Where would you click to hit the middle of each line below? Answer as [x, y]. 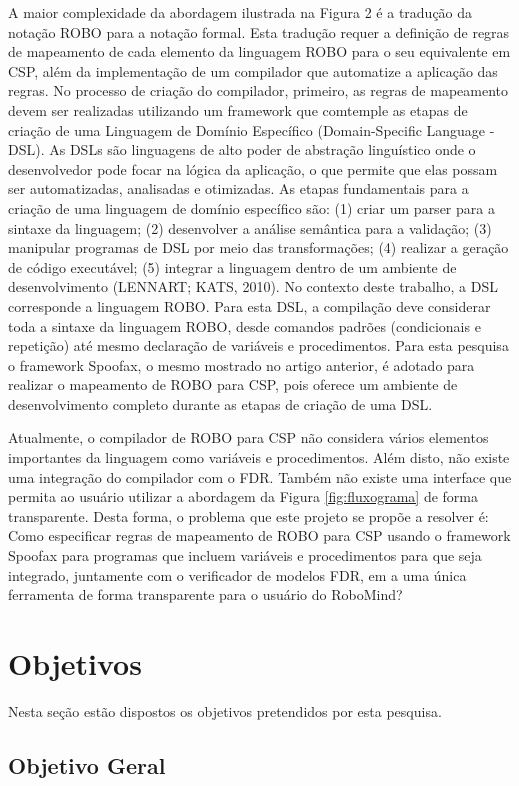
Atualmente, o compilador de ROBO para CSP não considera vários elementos [248, 437]
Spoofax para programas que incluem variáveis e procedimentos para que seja [245, 555]
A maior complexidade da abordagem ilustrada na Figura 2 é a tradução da [240, 12]
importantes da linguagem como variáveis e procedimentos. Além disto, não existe [259, 457]
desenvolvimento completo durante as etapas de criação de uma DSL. [220, 403]
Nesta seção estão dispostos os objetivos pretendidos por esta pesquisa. [225, 710]
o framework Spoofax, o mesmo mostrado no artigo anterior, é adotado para [241, 364]
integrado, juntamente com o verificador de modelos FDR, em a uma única [237, 574]
